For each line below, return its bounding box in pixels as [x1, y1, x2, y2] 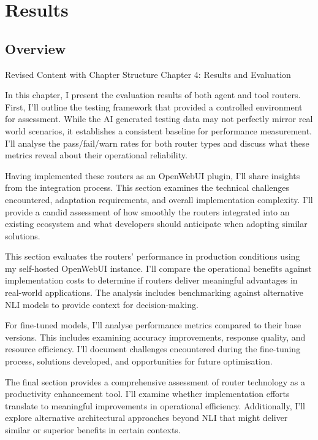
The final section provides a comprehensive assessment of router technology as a [5, 375, 305, 388]
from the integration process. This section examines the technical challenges [5, 181, 290, 194]
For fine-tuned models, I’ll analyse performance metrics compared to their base [5, 318, 301, 331]
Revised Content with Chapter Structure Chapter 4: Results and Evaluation [5, 68, 291, 80]
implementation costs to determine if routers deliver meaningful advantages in [5, 274, 298, 287]
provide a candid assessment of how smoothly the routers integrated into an [5, 205, 290, 218]
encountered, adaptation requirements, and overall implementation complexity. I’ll [5, 193, 313, 206]
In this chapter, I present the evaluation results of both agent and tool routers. [5, 88, 301, 101]
